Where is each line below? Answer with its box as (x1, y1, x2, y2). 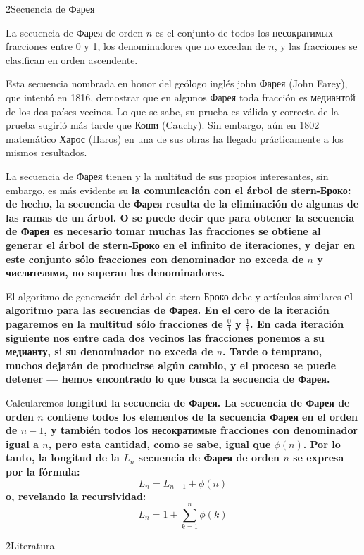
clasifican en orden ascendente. (6, 52, 138, 67)
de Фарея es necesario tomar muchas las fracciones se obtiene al (6, 224, 321, 238)
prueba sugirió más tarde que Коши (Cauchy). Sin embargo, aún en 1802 (6, 117, 320, 132)
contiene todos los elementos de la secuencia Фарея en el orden (47, 409, 358, 423)
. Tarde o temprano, (222, 344, 322, 359)
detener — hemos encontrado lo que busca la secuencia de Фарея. (6, 371, 330, 386)
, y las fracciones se (274, 39, 358, 53)
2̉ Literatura (6, 538, 55, 553)
